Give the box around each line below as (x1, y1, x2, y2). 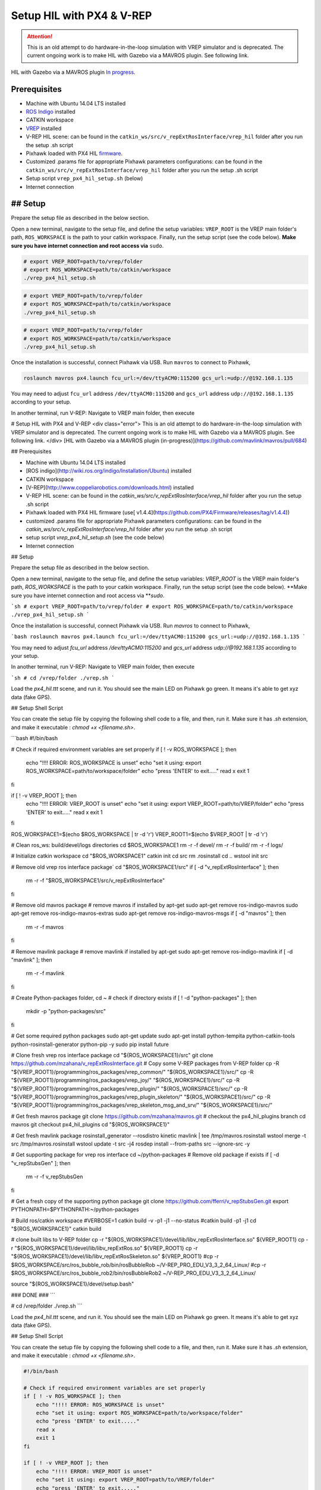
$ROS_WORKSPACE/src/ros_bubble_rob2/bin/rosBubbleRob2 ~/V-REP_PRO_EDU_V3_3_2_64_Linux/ (11, 1269, 256, 1277)
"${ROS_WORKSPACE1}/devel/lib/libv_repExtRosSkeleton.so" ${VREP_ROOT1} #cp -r (11, 1253, 219, 1260)
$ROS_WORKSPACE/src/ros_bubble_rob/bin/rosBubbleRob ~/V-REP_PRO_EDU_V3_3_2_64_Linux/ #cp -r (11, 1261, 267, 1268)
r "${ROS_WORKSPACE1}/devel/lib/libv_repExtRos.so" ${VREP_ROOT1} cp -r (11, 1244, 198, 1252)
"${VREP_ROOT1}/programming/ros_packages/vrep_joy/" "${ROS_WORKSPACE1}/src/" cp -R (11, 1076, 240, 1084)
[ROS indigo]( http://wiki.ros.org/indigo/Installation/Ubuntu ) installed (26, 467, 191, 474)
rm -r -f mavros (26, 923, 64, 930)
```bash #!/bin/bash (11, 735, 58, 742)
